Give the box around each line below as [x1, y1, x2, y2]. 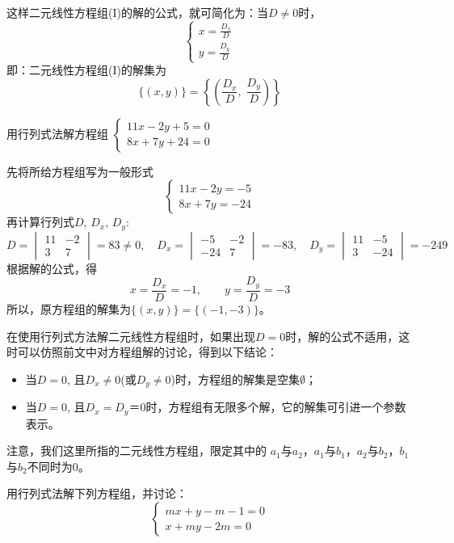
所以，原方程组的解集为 [6, 300, 131, 317]
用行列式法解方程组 [6, 124, 108, 141]
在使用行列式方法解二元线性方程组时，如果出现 [6, 327, 255, 344]
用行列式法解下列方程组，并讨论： [6, 485, 187, 502]
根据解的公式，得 [6, 259, 97, 276]
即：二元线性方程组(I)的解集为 [6, 61, 166, 78]
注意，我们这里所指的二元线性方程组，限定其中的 [6, 442, 267, 459]
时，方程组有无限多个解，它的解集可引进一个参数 [145, 398, 406, 415]
